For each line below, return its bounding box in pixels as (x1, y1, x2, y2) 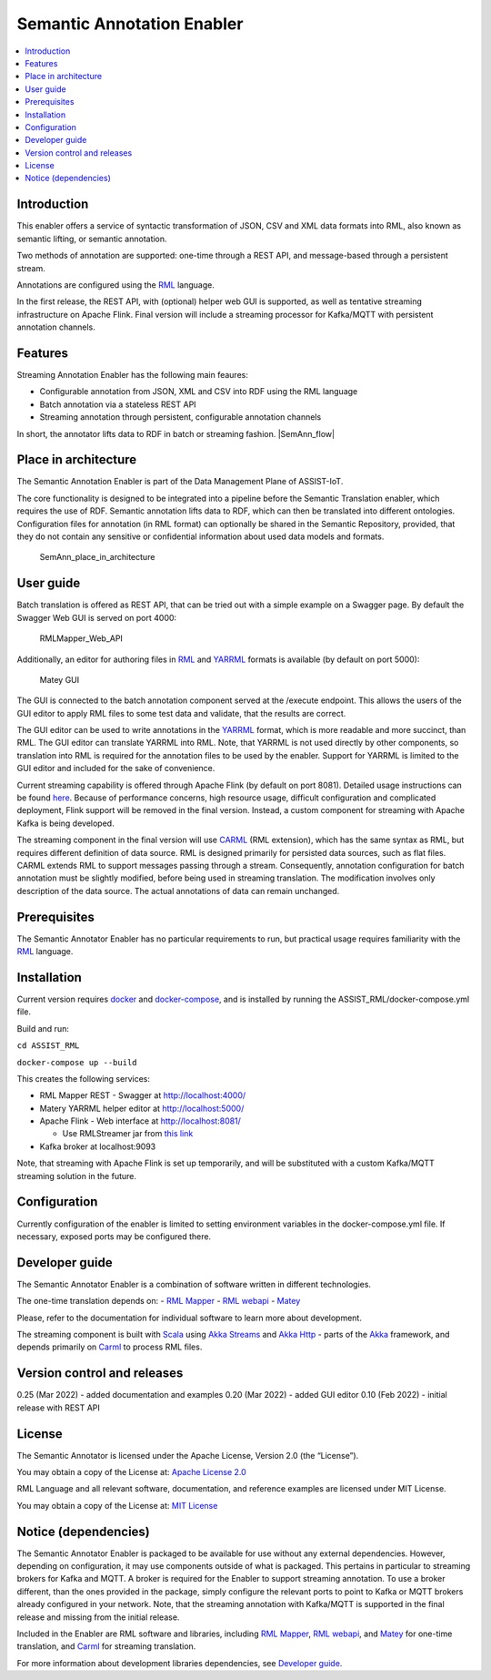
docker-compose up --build (16, 1057, 137, 1067)
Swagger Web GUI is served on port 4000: (16, 612, 177, 623)
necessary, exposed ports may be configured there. (16, 1230, 212, 1242)
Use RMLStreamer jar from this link (62, 1128, 194, 1139)
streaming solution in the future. (16, 1170, 136, 1181)
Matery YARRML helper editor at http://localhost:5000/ (39, 1103, 245, 1114)
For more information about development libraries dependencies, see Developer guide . (16, 1657, 343, 1668)
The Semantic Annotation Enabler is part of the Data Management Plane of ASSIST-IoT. (16, 476, 344, 487)
